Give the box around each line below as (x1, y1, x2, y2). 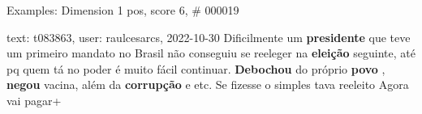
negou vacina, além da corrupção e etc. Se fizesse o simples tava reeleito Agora (6, 76, 409, 93)
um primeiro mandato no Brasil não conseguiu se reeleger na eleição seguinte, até (6, 44, 416, 61)
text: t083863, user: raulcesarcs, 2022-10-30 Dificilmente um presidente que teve (6, 28, 411, 45)
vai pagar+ (6, 91, 62, 108)
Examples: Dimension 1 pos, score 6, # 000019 (6, 2, 239, 18)
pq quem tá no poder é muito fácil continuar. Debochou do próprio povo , (6, 60, 385, 77)
